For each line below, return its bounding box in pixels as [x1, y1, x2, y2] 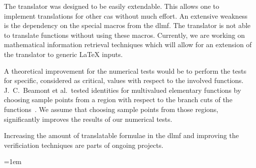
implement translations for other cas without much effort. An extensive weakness [4, 10, 248, 21]
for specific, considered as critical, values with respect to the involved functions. [4, 75, 244, 85]
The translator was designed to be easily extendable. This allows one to [4, 1, 220, 11]
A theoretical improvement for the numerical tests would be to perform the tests [4, 65, 247, 76]
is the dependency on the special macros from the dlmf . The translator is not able [4, 20, 251, 30]
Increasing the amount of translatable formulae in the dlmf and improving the [4, 130, 239, 140]
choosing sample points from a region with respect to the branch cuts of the [4, 94, 232, 105]
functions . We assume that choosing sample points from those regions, [4, 104, 219, 114]
